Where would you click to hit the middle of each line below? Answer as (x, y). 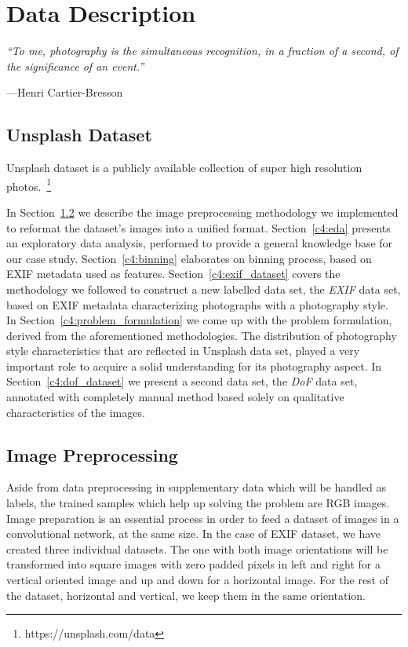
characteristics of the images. (76, 412)
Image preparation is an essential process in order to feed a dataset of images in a (203, 518)
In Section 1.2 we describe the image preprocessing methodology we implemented (202, 212)
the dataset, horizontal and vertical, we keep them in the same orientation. (186, 595)
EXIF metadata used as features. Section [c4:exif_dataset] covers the (173, 274)
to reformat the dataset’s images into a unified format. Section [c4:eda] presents (199, 227)
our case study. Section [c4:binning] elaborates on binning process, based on (189, 258)
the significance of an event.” (75, 66)
